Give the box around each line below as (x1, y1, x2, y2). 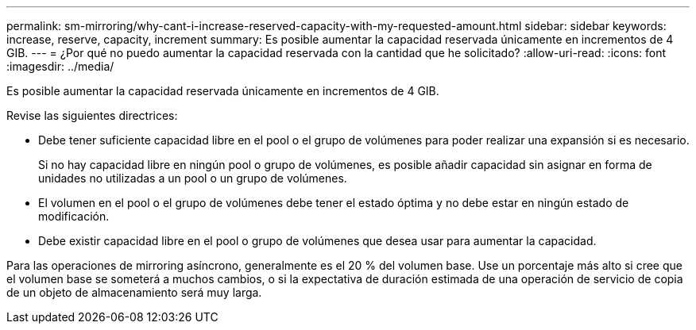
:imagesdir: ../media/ (6, 59, 114, 73)
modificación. (38, 209, 110, 223)
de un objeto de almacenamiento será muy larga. (6, 286, 262, 299)
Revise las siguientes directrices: (6, 109, 178, 122)
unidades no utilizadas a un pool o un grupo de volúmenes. (38, 171, 347, 185)
